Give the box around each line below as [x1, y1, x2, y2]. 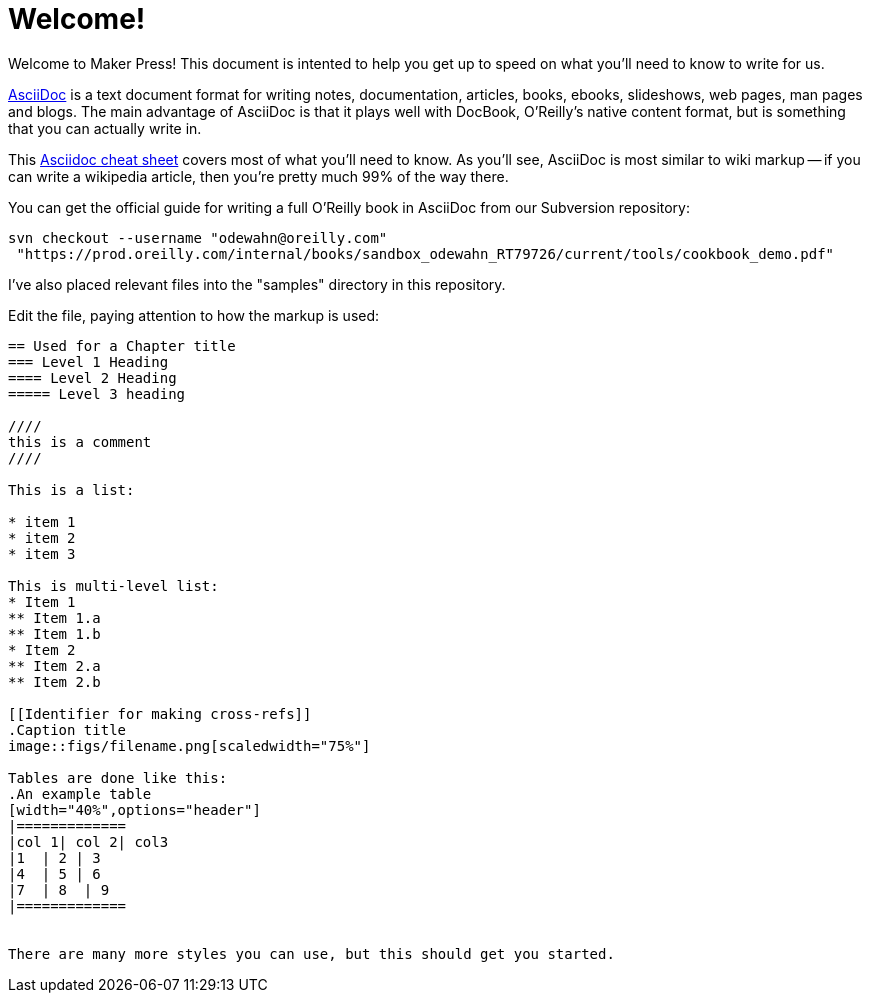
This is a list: [8, 481, 135, 498]
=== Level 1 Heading [8, 353, 169, 370]
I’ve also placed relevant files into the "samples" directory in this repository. [8, 275, 506, 293]
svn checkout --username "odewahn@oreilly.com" [8, 229, 388, 246]
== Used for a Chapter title [8, 337, 236, 354]
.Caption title [8, 721, 127, 738]
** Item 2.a [8, 657, 101, 674]
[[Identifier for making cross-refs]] [8, 705, 312, 722]
